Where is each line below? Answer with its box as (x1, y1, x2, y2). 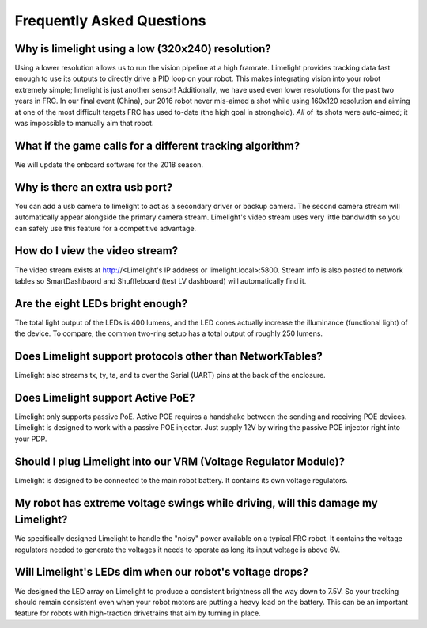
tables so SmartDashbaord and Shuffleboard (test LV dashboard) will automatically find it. (14, 276, 307, 285)
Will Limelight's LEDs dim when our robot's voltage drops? (14, 565, 308, 579)
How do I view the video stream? (14, 244, 178, 257)
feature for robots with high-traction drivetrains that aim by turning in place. (14, 608, 261, 618)
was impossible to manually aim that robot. (14, 119, 154, 128)
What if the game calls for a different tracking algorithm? (14, 139, 300, 152)
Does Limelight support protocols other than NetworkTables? (14, 349, 323, 363)
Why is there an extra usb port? (14, 181, 173, 194)
